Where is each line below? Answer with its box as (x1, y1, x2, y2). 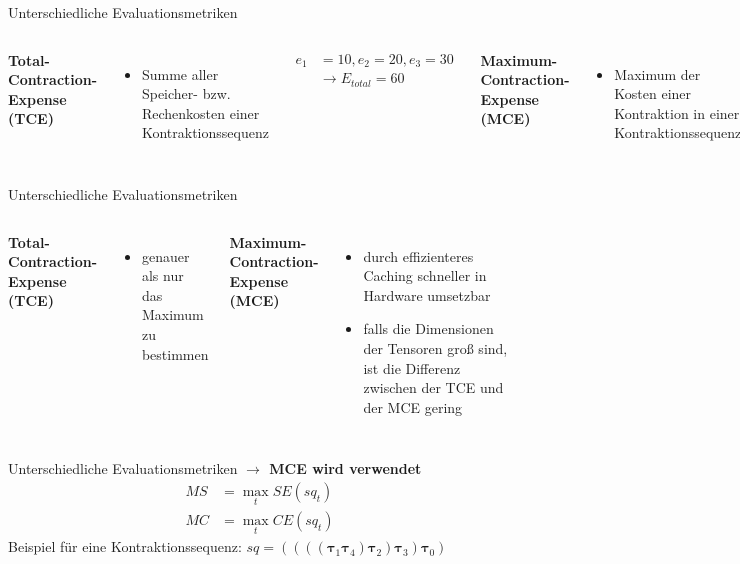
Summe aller (141, 63, 219, 84)
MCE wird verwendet (269, 458, 422, 479)
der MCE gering (363, 396, 463, 417)
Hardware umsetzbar (363, 284, 491, 305)
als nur (141, 265, 184, 286)
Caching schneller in (363, 265, 487, 286)
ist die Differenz (363, 357, 461, 378)
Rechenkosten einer (141, 102, 260, 123)
